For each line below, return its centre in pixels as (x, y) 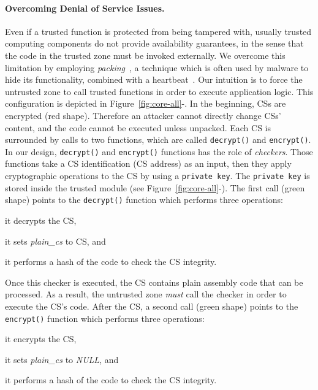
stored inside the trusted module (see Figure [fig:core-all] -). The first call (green (155, 187)
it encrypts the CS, (41, 339)
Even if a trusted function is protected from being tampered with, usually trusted (158, 31)
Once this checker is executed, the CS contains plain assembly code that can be (154, 282)
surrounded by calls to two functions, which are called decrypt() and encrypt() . (158, 140)
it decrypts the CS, (41, 220)
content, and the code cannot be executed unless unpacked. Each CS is (138, 127)
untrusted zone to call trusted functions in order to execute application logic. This (159, 91)
